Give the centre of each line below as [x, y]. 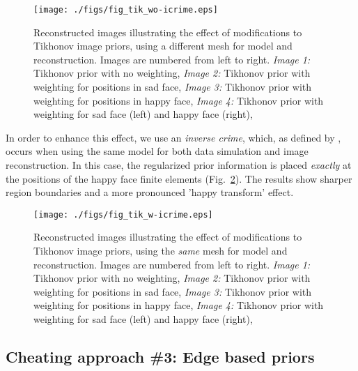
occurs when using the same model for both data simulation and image [157, 151]
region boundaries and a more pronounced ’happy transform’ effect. [150, 192]
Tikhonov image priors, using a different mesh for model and [163, 46]
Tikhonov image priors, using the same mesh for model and [161, 251]
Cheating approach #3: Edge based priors [160, 356]
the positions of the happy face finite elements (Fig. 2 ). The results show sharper [179, 178]
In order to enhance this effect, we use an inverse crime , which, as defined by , [173, 137]
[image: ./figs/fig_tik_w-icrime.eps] [123, 214]
